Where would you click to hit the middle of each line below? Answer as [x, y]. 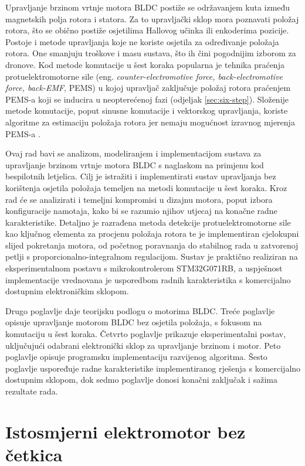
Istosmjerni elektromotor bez [126, 431]
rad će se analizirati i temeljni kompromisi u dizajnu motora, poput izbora [139, 199]
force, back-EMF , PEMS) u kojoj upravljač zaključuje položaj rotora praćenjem [148, 88]
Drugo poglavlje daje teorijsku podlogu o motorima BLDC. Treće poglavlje [140, 310]
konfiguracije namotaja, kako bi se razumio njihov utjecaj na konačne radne [141, 211]
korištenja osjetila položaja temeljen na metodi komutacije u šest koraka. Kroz [146, 187]
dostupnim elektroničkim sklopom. [67, 291]
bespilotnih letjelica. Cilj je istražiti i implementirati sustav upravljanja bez [141, 176]
